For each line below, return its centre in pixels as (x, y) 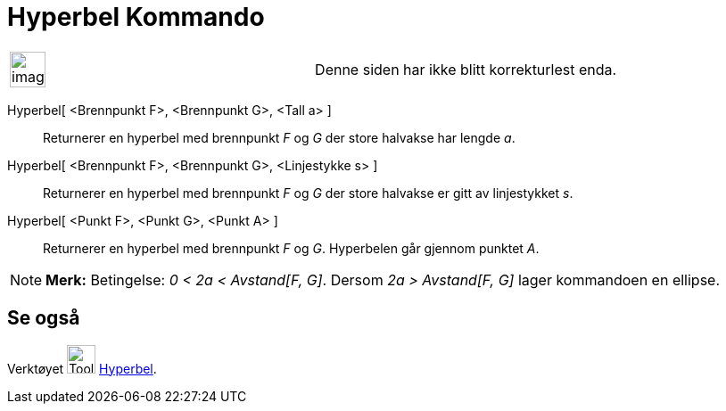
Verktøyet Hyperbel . (82, 368)
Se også (44, 318)
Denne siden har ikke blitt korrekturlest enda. (466, 69)
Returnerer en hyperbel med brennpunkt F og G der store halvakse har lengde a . (279, 137)
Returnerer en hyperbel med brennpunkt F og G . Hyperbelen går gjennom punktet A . (291, 248)
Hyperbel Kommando (136, 17)
